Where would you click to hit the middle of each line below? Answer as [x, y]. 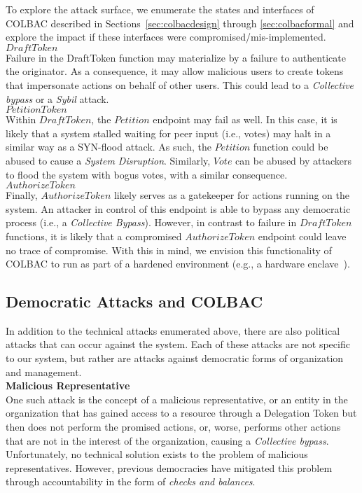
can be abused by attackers [293, 160]
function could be [291, 147]
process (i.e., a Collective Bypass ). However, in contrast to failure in [151, 222]
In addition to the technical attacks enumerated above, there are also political [173, 330]
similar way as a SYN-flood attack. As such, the [109, 147]
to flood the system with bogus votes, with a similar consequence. [147, 174]
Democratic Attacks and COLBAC [134, 301]
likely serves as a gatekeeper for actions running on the [231, 195]
